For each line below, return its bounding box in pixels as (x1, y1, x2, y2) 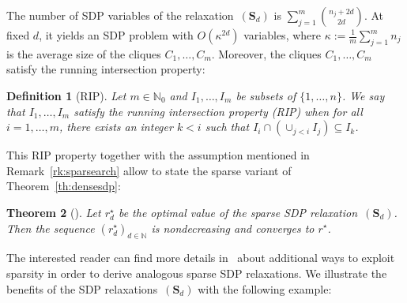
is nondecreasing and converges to (151, 219, 315, 236)
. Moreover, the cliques (211, 45, 322, 62)
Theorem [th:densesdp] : (6, 178, 121, 194)
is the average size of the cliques (6, 45, 161, 62)
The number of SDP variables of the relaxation (6, 7, 234, 23)
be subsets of (236, 87, 296, 103)
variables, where (243, 27, 322, 43)
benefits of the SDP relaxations (6, 280, 158, 297)
